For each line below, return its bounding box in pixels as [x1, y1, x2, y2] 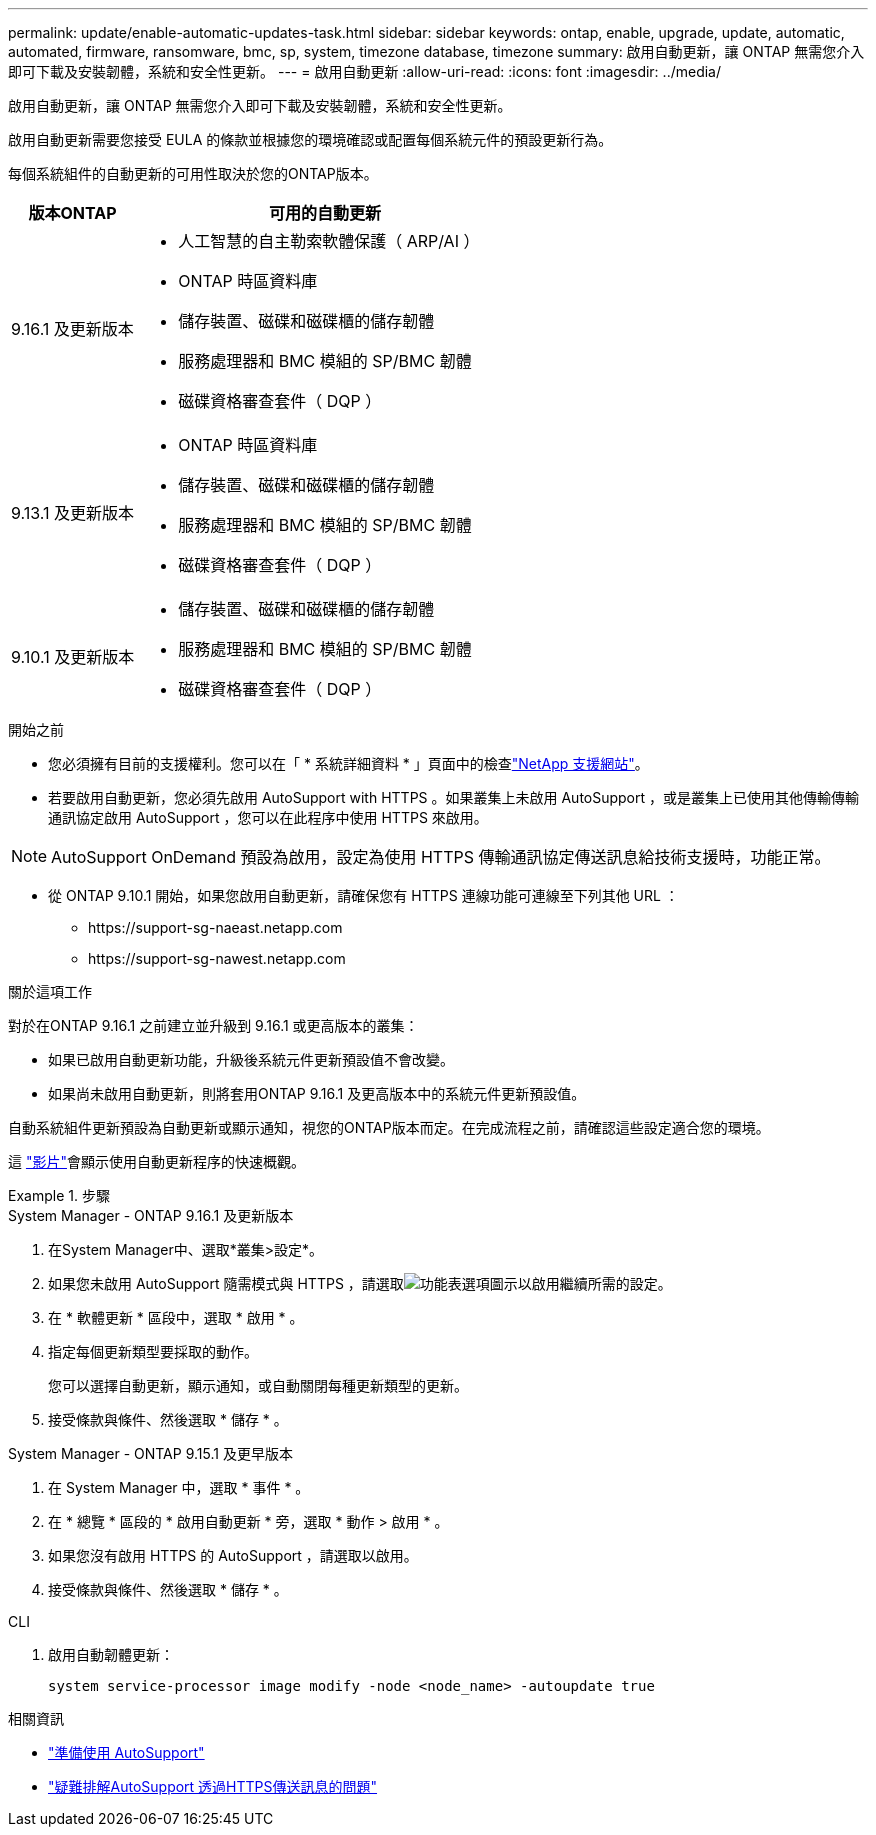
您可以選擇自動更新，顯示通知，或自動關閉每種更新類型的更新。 [48, 1377, 468, 1394]
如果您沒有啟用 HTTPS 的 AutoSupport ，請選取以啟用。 [48, 1547, 418, 1564]
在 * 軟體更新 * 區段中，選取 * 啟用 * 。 [48, 1309, 304, 1326]
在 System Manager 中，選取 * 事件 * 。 [48, 1479, 310, 1496]
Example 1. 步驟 [8, 1187, 110, 1204]
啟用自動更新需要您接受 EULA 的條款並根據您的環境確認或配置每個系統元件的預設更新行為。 [8, 131, 613, 148]
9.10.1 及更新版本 [11, 647, 135, 667]
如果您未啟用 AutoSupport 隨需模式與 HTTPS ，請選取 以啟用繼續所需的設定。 [48, 1275, 672, 1292]
